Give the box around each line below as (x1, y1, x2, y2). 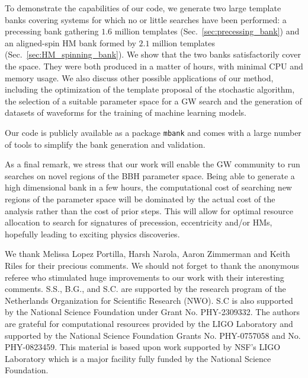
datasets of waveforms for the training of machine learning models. (5, 106, 247, 119)
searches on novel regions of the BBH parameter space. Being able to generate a (5, 169, 295, 182)
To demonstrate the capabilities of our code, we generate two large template (5, 2, 281, 14)
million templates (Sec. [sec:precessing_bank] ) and (114, 25, 300, 37)
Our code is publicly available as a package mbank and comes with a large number (5, 126, 301, 138)
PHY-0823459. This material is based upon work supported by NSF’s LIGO (5, 341, 281, 353)
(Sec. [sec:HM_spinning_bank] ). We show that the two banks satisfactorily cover (5, 48, 301, 61)
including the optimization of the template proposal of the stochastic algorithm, (5, 83, 295, 96)
